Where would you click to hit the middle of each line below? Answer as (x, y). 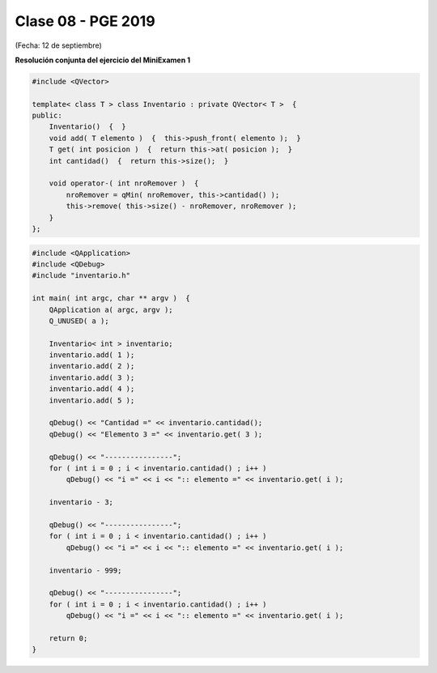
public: (47, 116)
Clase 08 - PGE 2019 (85, 21)
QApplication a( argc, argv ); (111, 309)
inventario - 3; (81, 503)
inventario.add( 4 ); (92, 389)
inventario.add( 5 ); (92, 400)
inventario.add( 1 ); (92, 355)
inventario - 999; (85, 570)
